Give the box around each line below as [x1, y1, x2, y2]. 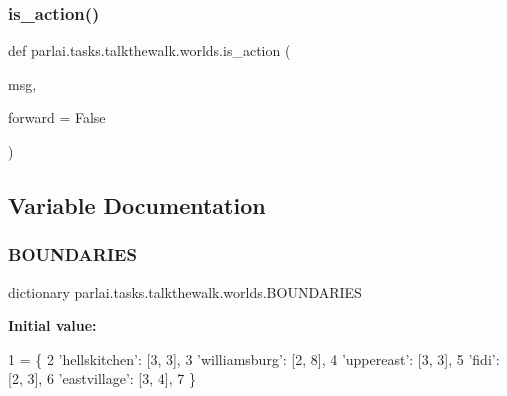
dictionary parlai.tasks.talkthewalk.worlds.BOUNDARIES [8, 281, 362, 302]
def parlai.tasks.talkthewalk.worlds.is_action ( [8, 40, 291, 61]
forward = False [8, 107, 106, 128]
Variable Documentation [8, 189, 266, 220]
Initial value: [8, 315, 97, 336]
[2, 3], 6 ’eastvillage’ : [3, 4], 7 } [8, 368, 196, 389]
